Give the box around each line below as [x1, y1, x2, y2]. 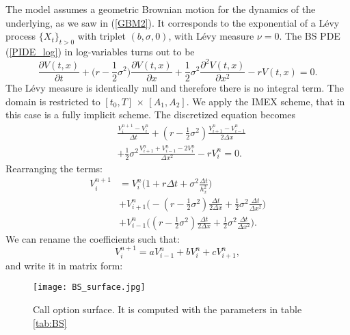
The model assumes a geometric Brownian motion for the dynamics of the [5, 2, 316, 16]
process [5, 29, 36, 43]
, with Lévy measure [168, 29, 254, 43]
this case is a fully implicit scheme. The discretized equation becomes [5, 107, 295, 122]
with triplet [77, 29, 126, 43]
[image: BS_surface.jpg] [33, 282, 146, 293]
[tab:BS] [33, 315, 67, 330]
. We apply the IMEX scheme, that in [186, 94, 345, 108]
